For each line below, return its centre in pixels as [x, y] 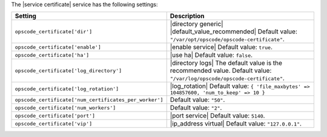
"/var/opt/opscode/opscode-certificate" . [227, 39]
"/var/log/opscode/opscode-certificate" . [227, 78]
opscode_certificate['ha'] [52, 55]
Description [187, 16]
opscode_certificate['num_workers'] [65, 108]
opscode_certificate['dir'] [54, 31]
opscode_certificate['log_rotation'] [67, 89]
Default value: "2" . [196, 108]
